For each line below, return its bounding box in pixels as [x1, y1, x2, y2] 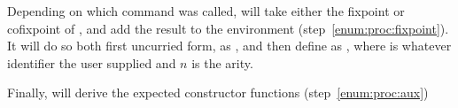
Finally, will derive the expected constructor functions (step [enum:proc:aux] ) [7, 83, 429, 102]
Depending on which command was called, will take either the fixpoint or [7, 2, 405, 19]
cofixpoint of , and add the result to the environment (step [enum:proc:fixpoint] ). [7, 19, 449, 37]
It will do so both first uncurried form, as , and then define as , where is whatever [7, 36, 452, 55]
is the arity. [191, 53, 253, 72]
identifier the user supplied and [7, 53, 176, 72]
